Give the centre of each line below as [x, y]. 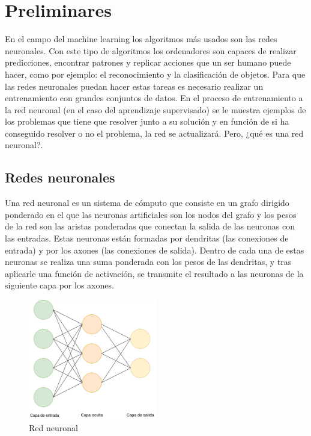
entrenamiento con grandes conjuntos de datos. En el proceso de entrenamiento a [154, 98]
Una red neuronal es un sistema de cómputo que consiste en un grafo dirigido [147, 203]
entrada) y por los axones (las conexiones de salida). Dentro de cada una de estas [155, 250]
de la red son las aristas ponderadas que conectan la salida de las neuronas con [150, 226]
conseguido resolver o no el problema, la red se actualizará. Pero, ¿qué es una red [154, 133]
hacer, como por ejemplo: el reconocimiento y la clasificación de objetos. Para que [155, 74]
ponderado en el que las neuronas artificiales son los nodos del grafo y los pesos [151, 214]
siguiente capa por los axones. [59, 285]
